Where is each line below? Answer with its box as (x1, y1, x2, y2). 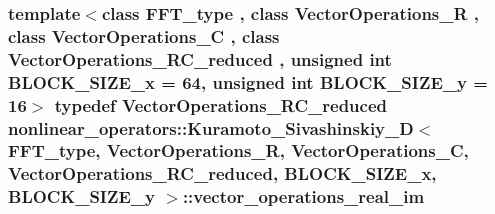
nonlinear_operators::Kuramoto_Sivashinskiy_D (8, 115, 414, 140)
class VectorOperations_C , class (8, 23, 280, 48)
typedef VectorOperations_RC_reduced (54, 92, 387, 117)
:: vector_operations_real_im (182, 184, 425, 209)
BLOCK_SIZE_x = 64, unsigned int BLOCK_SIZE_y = (8, 69, 488, 94)
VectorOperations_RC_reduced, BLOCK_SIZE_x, (8, 161, 437, 186)
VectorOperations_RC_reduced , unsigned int (8, 46, 392, 71)
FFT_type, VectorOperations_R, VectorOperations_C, (8, 138, 469, 163)
